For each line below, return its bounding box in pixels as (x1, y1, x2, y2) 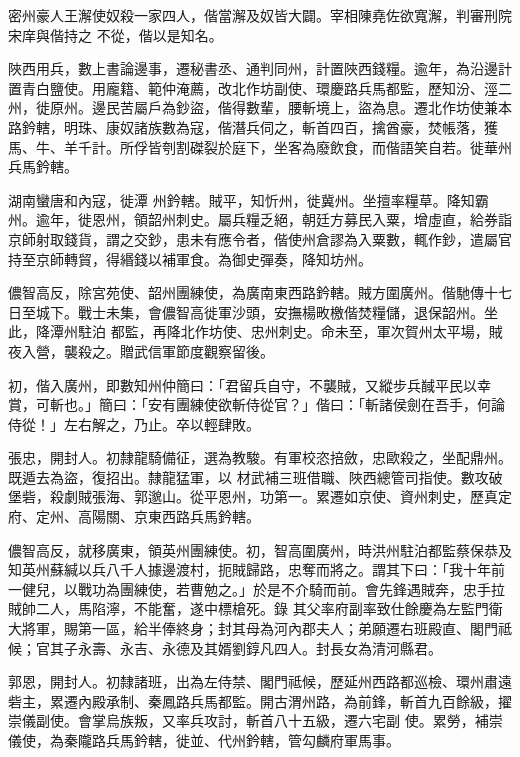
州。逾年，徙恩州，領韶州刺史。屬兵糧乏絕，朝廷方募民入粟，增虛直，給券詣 (8, 209, 512, 230)
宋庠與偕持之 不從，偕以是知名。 (8, 24, 223, 45)
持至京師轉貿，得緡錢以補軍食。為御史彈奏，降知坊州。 (8, 248, 372, 269)
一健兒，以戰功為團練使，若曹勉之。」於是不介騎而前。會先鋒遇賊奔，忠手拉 (8, 578, 505, 599)
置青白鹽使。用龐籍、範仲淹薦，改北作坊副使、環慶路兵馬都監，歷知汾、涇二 (8, 77, 512, 98)
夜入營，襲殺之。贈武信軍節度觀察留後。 (8, 340, 274, 361)
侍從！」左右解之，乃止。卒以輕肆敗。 (8, 413, 260, 434)
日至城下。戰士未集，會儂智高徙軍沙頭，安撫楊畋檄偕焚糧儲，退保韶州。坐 (8, 301, 498, 322)
